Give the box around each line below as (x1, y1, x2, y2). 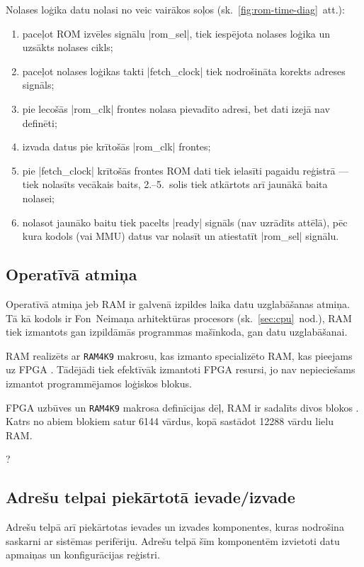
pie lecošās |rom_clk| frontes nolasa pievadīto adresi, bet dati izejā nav (22, 101, 330, 116)
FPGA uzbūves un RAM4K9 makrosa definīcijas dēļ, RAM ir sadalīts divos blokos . (6, 400, 359, 414)
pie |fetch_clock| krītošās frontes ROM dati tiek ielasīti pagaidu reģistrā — (22, 163, 349, 177)
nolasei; (22, 190, 55, 205)
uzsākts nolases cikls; (22, 40, 113, 55)
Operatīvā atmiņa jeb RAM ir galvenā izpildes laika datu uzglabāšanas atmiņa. (6, 296, 350, 311)
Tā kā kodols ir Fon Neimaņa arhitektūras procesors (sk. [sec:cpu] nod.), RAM (6, 310, 352, 325)
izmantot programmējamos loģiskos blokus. (6, 375, 192, 390)
